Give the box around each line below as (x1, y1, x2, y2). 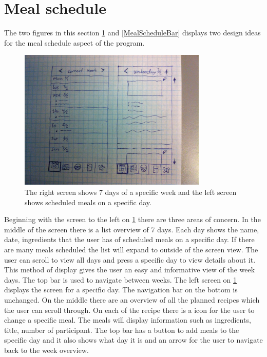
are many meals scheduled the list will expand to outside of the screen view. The (4, 244, 258, 254)
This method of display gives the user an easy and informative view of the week (4, 264, 255, 275)
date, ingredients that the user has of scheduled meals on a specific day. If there (4, 234, 255, 245)
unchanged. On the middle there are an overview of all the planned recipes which (4, 294, 260, 305)
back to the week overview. (4, 344, 89, 355)
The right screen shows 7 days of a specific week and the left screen (25, 186, 237, 197)
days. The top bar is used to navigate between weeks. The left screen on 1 (4, 274, 237, 285)
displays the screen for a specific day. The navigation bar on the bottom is (4, 284, 238, 295)
